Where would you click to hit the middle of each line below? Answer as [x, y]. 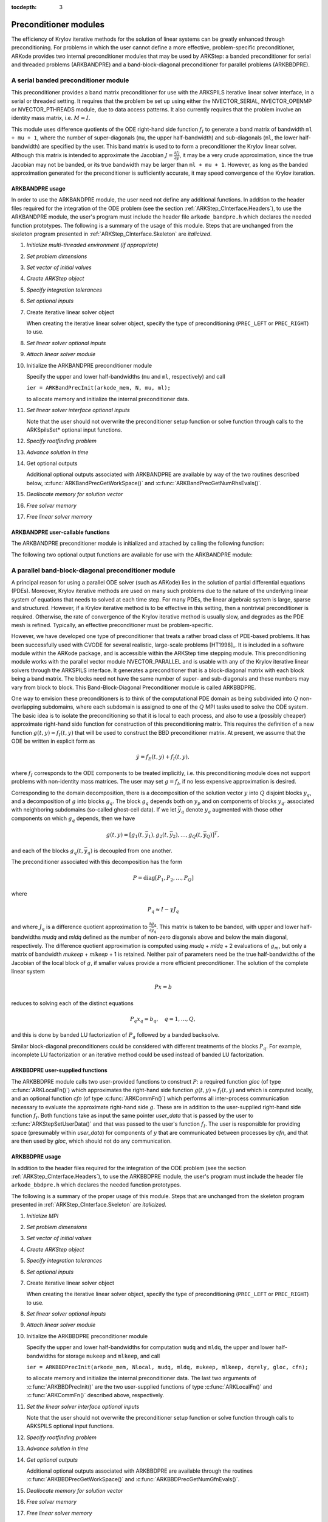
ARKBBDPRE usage [36, 1157]
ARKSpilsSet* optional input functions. [74, 430]
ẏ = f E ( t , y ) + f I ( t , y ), [162, 758]
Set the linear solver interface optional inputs [83, 1406]
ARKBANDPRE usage [39, 188]
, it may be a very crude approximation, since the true [246, 155]
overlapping [26, 707]
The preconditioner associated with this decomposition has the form [97, 862]
